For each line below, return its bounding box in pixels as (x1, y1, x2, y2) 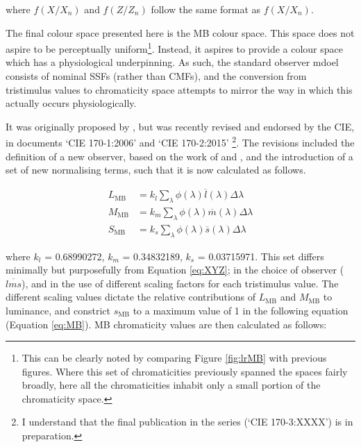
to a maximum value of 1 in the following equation (133, 303, 349, 317)
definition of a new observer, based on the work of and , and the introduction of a (6, 149, 353, 163)
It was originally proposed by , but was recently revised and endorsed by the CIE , (6, 119, 355, 133)
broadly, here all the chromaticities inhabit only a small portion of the (22, 378, 321, 392)
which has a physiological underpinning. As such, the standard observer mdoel (6, 55, 339, 69)
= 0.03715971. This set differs (197, 248, 324, 263)
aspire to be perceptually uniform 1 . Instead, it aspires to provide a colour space (6, 40, 343, 56)
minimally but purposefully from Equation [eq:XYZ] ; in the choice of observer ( (6, 262, 344, 277)
